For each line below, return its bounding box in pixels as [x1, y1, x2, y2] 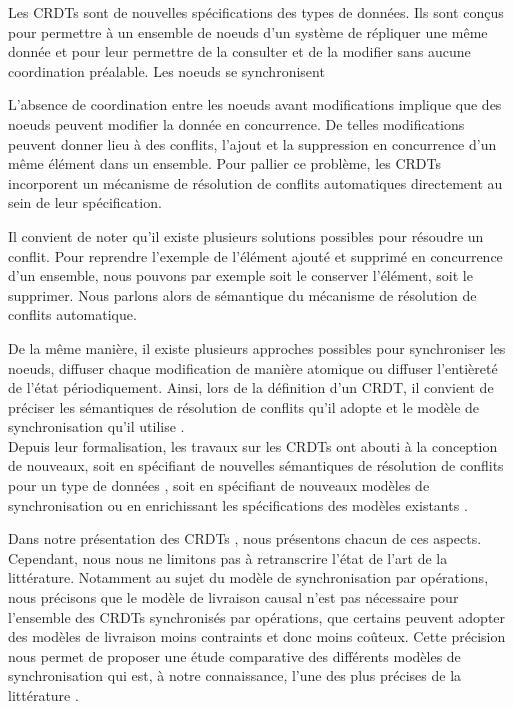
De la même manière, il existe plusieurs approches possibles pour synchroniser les [8, 337, 506, 358]
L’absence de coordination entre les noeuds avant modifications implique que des [8, 94, 502, 115]
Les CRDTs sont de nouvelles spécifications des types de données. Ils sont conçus [8, 2, 504, 22]
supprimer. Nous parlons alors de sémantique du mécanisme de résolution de [8, 284, 477, 305]
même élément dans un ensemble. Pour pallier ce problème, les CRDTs [8, 153, 441, 174]
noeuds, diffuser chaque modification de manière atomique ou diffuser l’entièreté [8, 357, 498, 378]
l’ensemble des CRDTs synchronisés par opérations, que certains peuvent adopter [8, 606, 506, 627]
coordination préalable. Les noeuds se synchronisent [8, 60, 325, 81]
